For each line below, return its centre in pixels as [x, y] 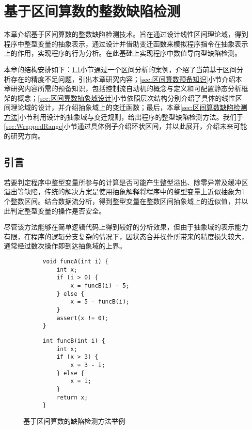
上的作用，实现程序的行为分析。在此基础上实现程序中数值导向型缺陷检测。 [123, 53]
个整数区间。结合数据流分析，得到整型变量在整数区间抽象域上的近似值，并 [123, 201]
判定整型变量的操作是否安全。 [58, 210]
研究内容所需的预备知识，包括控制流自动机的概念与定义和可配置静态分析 [126, 88]
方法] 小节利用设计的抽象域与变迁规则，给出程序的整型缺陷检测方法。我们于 [124, 116]
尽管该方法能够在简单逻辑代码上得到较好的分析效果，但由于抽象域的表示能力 [126, 227]
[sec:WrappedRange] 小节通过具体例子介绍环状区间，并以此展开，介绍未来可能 [126, 126]
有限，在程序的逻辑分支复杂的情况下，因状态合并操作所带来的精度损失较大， [126, 236]
